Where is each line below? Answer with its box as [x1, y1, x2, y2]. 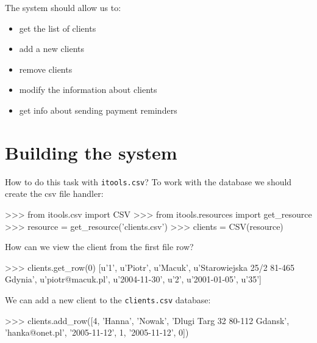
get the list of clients [19, 21, 96, 34]
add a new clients [19, 42, 85, 55]
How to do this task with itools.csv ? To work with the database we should [5, 175, 292, 188]
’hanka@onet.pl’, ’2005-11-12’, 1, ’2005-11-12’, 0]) [5, 326, 189, 339]
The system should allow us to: [5, 1, 121, 13]
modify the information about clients [19, 83, 157, 96]
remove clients [19, 62, 73, 75]
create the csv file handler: [5, 187, 104, 200]
